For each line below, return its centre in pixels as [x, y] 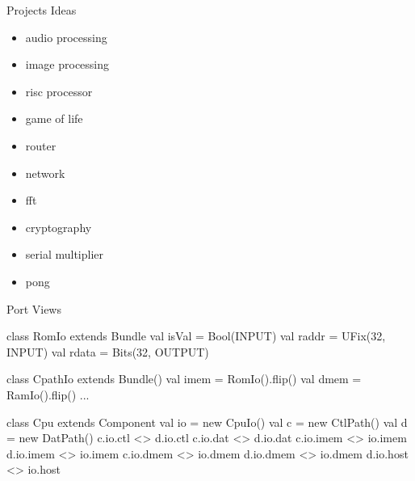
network [45, 173]
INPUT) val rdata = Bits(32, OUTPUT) [108, 351]
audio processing [66, 37]
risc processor [59, 91]
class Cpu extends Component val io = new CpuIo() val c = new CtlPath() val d [207, 422]
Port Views [34, 308]
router [41, 145]
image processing [67, 64]
